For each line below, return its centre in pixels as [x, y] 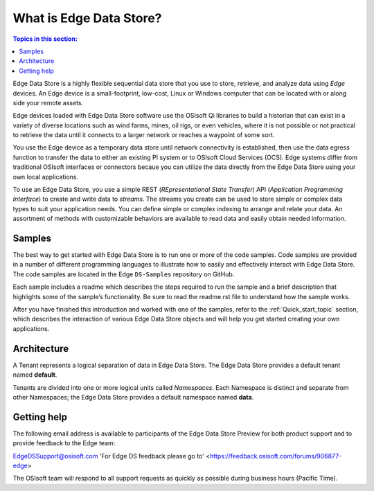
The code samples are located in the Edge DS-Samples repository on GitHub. [124, 274]
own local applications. [46, 177]
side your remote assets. [48, 102]
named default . [35, 375]
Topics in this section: [45, 39]
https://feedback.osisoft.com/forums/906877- [276, 456]
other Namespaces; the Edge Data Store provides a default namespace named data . [133, 397]
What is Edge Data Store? [87, 18]
